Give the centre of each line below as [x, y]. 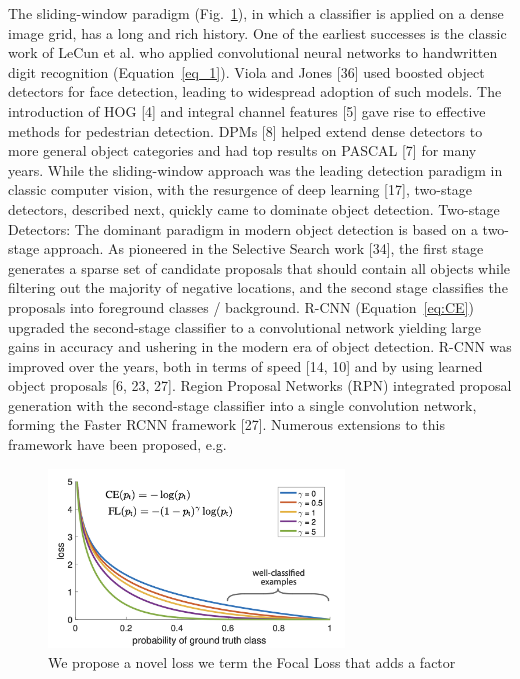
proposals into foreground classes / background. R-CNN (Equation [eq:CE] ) [241, 306]
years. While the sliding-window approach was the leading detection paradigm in [255, 169]
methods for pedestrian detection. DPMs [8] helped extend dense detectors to [245, 130]
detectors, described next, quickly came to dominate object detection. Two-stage [254, 208]
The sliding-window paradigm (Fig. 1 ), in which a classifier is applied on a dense [256, 13]
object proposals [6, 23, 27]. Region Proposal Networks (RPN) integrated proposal [260, 385]
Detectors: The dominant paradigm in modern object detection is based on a [243, 228]
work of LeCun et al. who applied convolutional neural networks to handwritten [253, 52]
